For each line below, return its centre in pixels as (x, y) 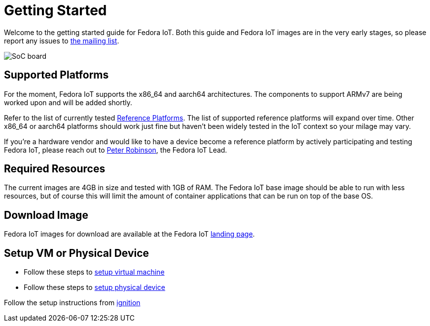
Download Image (46, 215)
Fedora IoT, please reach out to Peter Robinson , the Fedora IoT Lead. (116, 150)
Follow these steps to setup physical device (95, 287)
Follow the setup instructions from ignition (72, 303)
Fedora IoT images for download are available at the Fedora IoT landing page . (129, 234)
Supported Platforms (56, 75)
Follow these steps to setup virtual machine (94, 272)
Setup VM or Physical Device (77, 253)
